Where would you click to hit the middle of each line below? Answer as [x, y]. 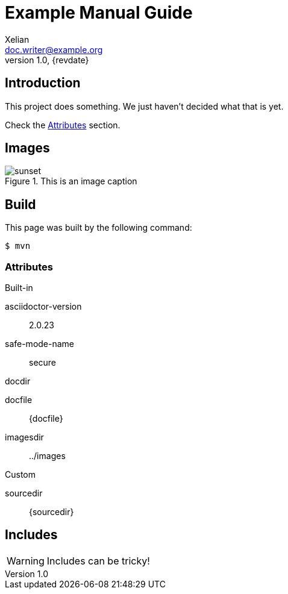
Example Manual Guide [99, 13]
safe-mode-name [40, 344]
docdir [18, 381]
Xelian [17, 39]
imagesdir [24, 437]
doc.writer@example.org [54, 49]
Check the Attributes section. [63, 125]
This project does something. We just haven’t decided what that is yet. [144, 106]
